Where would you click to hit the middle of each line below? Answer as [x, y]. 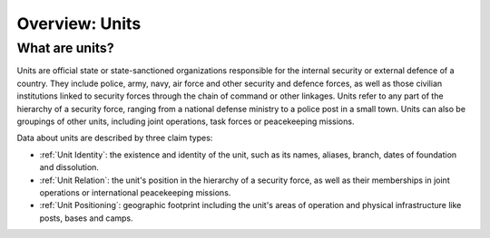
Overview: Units [79, 24]
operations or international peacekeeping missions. [135, 192]
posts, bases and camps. [86, 218]
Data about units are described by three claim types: [115, 138]
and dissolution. [69, 167]
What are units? [65, 48]
